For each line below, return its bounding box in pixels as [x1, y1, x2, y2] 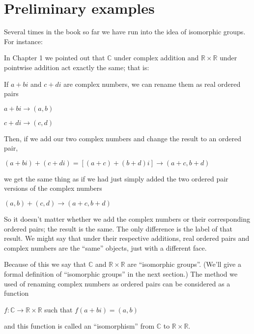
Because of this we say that [4, 259, 86, 269]
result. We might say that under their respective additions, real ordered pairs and [4, 233, 250, 243]
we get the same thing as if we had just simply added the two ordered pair [4, 173, 228, 183]
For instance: [4, 36, 43, 46]
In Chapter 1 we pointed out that [4, 52, 105, 63]
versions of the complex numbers [4, 183, 102, 193]
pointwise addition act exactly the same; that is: [4, 62, 149, 72]
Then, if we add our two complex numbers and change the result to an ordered [4, 133, 241, 143]
